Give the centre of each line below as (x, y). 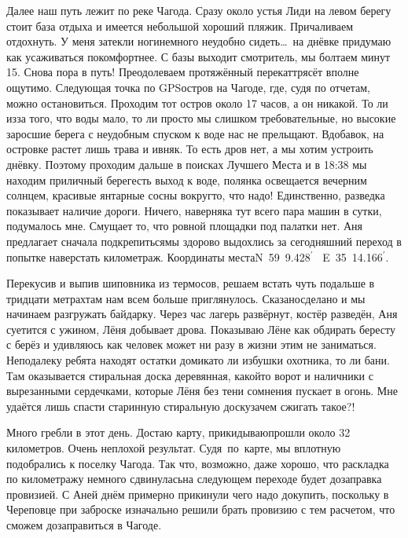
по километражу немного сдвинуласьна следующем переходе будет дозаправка (194, 479)
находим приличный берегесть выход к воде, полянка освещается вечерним (187, 179)
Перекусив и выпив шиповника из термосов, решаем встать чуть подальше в (191, 283)
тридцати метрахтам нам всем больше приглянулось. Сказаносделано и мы (186, 298)
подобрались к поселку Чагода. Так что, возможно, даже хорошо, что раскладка (198, 463)
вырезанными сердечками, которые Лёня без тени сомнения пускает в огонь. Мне (202, 391)
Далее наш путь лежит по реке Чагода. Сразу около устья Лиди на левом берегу (199, 10)
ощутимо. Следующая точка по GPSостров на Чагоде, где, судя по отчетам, (188, 87)
